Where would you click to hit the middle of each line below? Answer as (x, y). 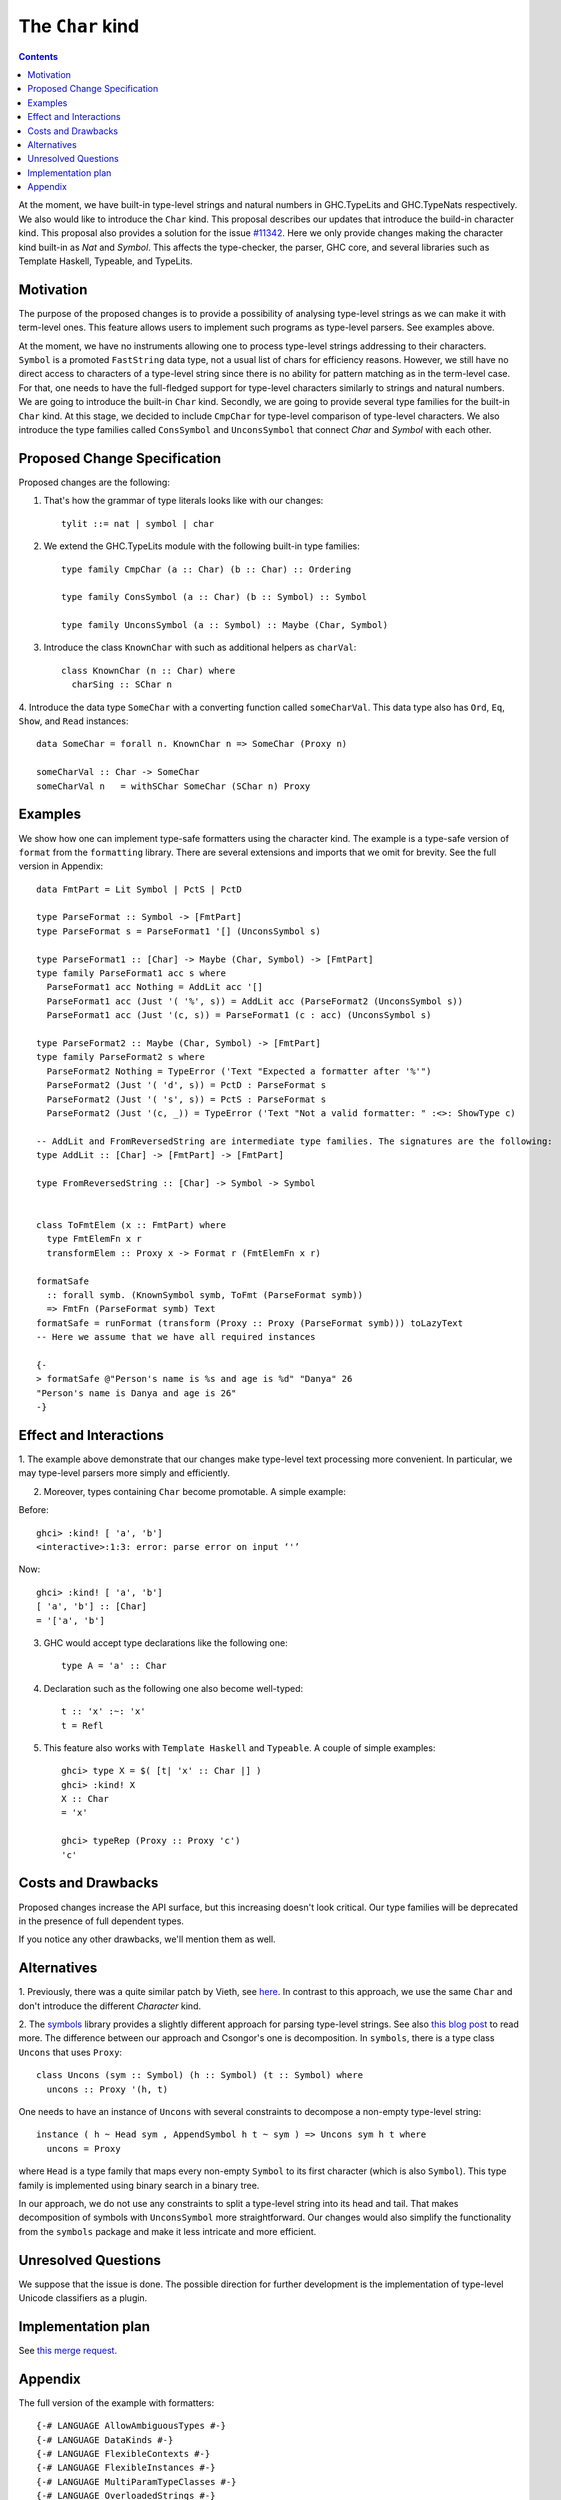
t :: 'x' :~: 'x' (103, 1711)
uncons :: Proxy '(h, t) (107, 2089)
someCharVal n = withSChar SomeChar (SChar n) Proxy (173, 786)
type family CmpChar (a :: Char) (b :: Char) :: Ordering (206, 569)
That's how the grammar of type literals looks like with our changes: (183, 501)
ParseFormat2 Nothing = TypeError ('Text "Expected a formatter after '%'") (239, 1071)
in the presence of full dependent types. (101, 1921)
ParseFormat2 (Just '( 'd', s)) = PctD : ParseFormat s (186, 1085)
